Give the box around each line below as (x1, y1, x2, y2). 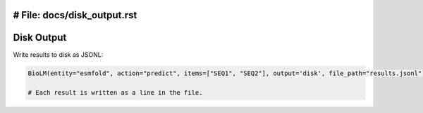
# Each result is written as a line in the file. (27, 88, 203, 97)
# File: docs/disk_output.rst (13, 9, 137, 21)
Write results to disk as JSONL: (13, 50, 104, 59)
